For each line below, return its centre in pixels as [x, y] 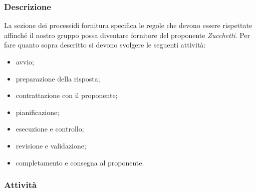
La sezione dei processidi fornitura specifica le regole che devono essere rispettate [128, 25]
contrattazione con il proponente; [67, 95]
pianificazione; [38, 112]
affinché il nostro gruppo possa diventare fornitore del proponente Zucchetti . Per [127, 35]
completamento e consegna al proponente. [80, 162]
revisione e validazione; [51, 145]
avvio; [25, 61]
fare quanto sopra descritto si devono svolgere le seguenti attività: [105, 45]
